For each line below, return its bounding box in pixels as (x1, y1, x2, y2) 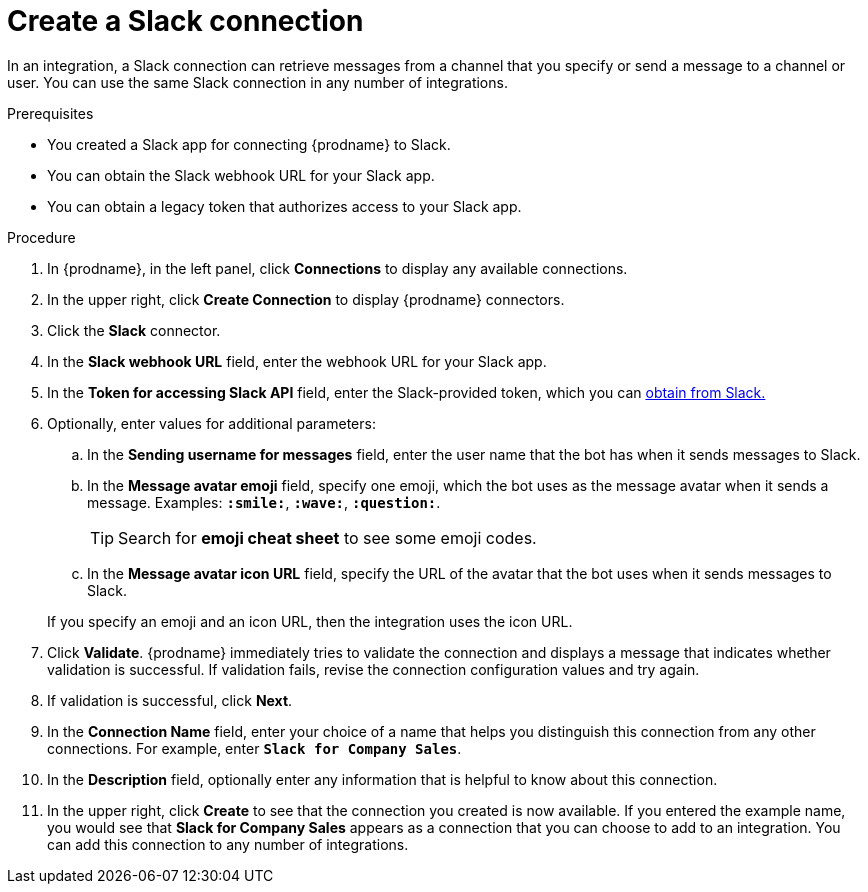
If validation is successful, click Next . (47, 691, 293, 709)
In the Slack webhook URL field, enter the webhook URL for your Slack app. (47, 352, 547, 370)
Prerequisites (7, 104, 94, 122)
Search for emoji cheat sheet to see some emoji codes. (118, 527, 537, 548)
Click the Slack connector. (47, 321, 221, 339)
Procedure (7, 228, 76, 246)
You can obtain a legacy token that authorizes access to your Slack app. (47, 197, 522, 215)
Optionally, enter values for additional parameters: (47, 414, 376, 432)
